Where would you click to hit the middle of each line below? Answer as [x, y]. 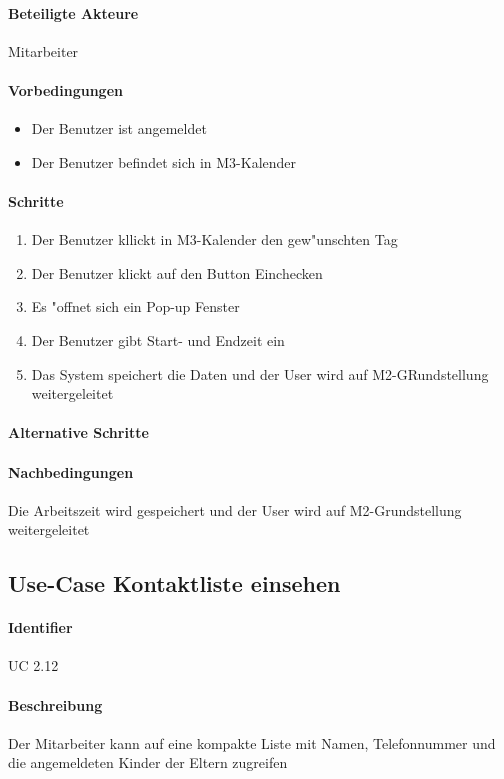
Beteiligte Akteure [73, 12]
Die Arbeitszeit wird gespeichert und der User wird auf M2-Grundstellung [235, 509]
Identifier [40, 627]
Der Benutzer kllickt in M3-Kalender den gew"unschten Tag [214, 239]
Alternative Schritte [78, 432]
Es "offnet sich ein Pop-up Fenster [135, 306]
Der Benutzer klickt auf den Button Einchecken [177, 272]
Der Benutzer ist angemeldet [119, 128]
